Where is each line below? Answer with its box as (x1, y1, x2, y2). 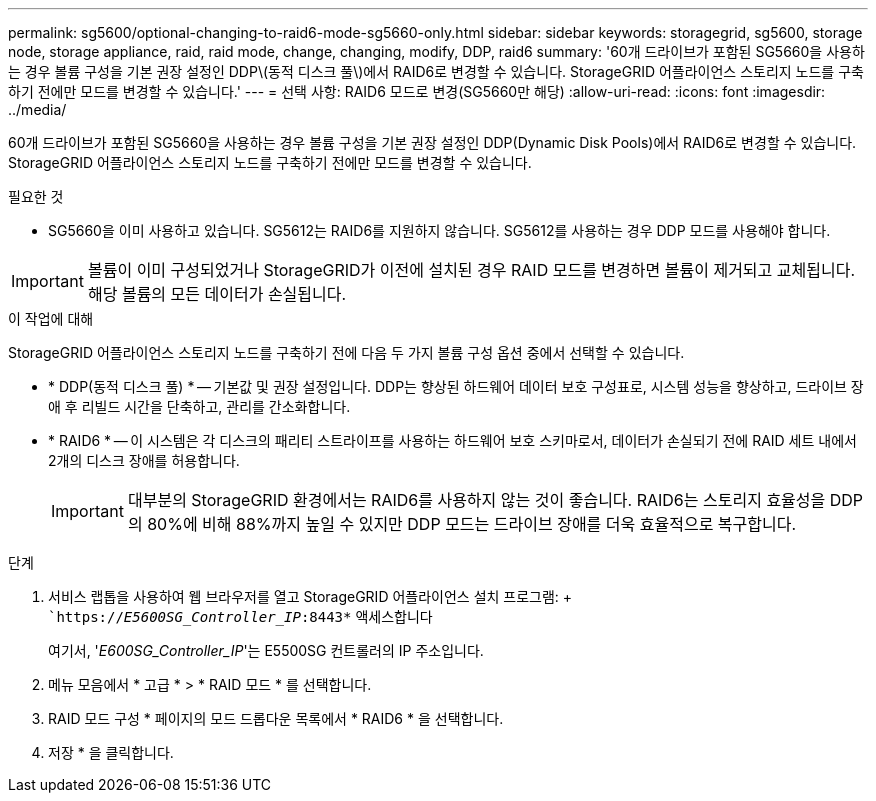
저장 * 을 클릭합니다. (48, 744, 174, 761)
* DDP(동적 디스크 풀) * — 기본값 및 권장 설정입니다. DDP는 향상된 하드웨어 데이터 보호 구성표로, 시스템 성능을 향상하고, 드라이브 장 (48, 378, 864, 395)
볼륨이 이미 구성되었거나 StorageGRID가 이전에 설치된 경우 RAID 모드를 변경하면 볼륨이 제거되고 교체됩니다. (87, 260, 856, 280)
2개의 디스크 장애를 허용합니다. (48, 452, 240, 469)
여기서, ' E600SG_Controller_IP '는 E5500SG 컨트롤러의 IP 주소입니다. (48, 642, 484, 659)
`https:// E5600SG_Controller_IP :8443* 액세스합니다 (48, 608, 433, 625)
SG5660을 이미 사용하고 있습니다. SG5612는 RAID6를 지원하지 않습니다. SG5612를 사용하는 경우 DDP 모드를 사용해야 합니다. (48, 222, 831, 239)
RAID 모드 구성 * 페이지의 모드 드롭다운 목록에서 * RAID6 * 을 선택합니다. (48, 710, 504, 727)
